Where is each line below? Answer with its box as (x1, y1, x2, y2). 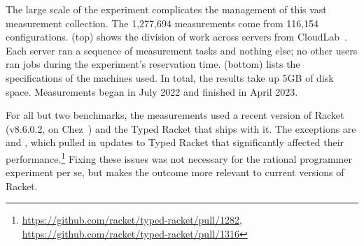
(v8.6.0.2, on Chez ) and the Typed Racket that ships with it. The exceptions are (6, 121, 356, 136)
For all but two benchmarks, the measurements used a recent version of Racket (6, 108, 344, 122)
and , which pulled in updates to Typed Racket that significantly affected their (6, 135, 344, 150)
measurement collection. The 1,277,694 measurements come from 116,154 (6, 15, 319, 30)
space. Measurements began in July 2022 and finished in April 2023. (6, 84, 298, 99)
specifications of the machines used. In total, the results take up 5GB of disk (6, 70, 334, 85)
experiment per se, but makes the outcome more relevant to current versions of (6, 165, 344, 180)
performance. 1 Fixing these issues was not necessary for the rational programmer (6, 149, 352, 166)
